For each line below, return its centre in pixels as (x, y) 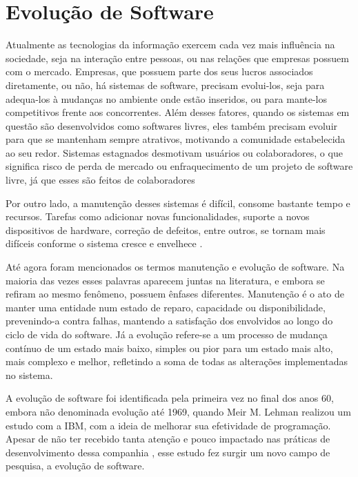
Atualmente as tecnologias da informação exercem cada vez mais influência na (170, 45)
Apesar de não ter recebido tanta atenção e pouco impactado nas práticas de (168, 439)
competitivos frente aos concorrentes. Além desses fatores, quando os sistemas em (178, 112)
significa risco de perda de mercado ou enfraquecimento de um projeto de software (179, 166)
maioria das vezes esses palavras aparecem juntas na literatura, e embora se (165, 280)
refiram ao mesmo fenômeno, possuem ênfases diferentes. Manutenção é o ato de (175, 294)
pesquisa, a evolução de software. (75, 466)
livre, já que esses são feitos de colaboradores (100, 180)
